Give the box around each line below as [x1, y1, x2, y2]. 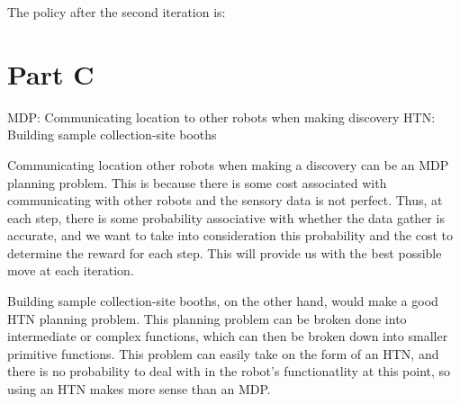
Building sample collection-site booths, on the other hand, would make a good [7, 292, 438, 310]
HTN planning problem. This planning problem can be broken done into [7, 309, 407, 328]
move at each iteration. [7, 261, 134, 280]
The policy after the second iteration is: [7, 3, 226, 21]
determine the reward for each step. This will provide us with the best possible [7, 243, 442, 262]
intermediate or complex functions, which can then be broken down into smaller [7, 327, 448, 346]
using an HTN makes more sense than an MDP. [7, 380, 271, 399]
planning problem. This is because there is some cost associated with [7, 173, 387, 192]
